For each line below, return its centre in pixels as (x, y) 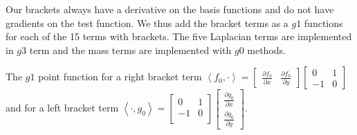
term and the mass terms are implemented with (130, 49)
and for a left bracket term (62, 108)
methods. (266, 49)
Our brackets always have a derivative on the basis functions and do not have (170, 9)
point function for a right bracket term (120, 76)
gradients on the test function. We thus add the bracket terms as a (147, 22)
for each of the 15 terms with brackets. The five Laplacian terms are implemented (179, 36)
